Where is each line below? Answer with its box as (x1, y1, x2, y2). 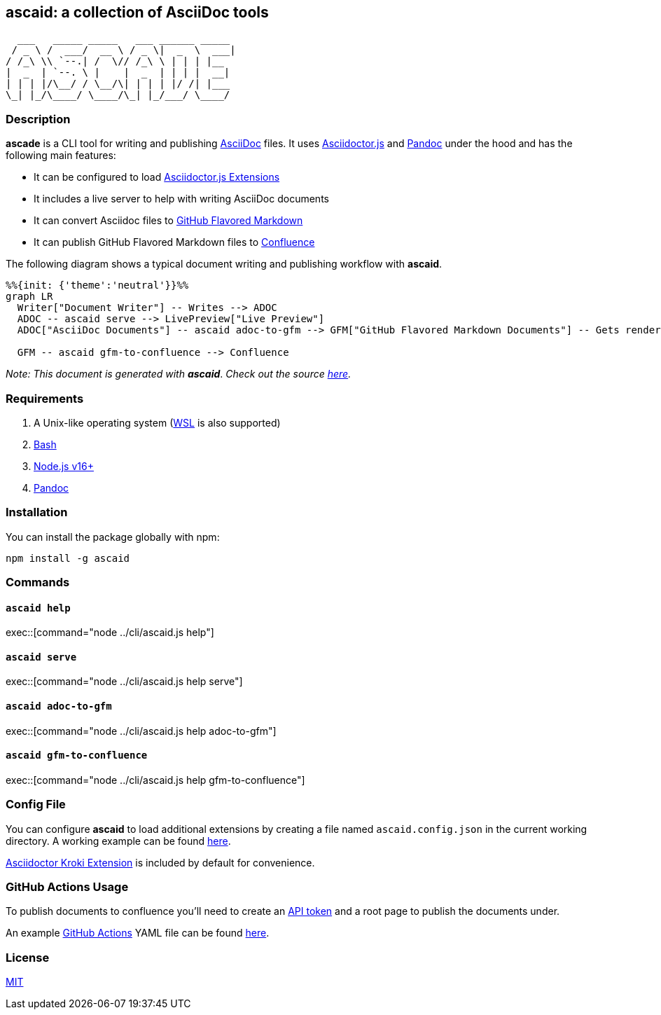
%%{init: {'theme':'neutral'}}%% (6, 279, 189, 291)
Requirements (6, 391, 84, 406)
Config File (6, 797, 66, 812)
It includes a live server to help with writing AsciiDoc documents (34, 193, 329, 205)
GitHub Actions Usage (6, 880, 129, 895)
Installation (6, 505, 68, 520)
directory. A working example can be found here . (6, 834, 231, 847)
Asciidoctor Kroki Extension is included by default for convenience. (6, 856, 315, 869)
